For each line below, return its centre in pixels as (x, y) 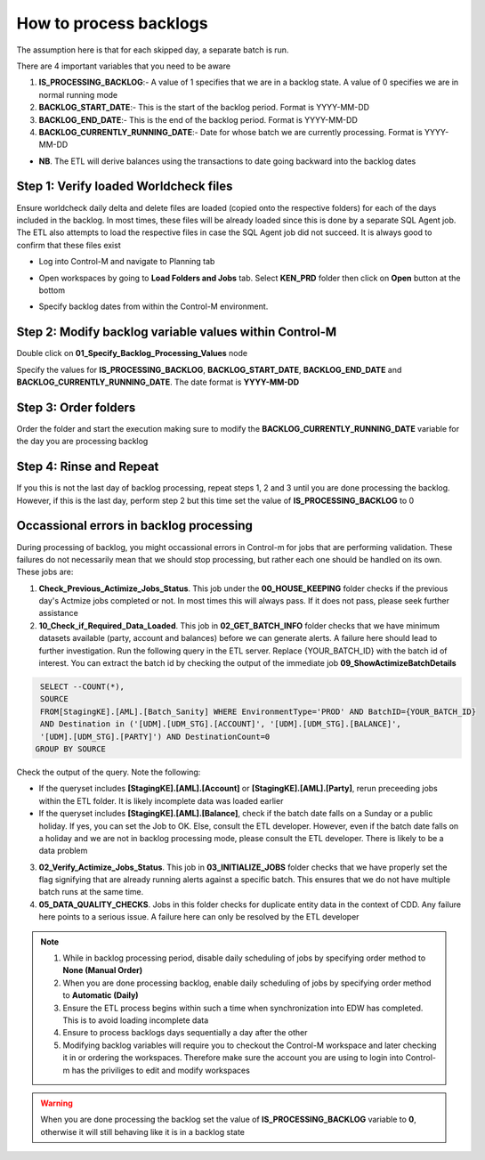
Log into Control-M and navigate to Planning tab (127, 262)
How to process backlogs (112, 23)
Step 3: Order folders (76, 407)
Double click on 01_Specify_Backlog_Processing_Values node (132, 353)
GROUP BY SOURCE (71, 749)
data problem (63, 851)
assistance (59, 613)
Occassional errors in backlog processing (135, 526)
